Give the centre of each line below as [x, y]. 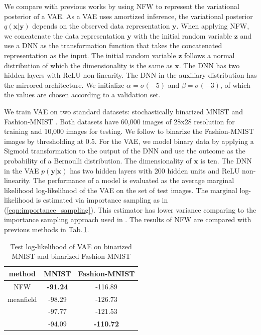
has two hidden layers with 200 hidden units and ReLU [155, 170]
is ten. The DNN [226, 160]
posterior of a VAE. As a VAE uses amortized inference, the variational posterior [128, 16]
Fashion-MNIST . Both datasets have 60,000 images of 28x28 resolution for [119, 121]
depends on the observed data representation [101, 26]
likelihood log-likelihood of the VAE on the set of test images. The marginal [121, 190]
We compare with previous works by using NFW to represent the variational [122, 6]
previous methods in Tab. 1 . [47, 229]
